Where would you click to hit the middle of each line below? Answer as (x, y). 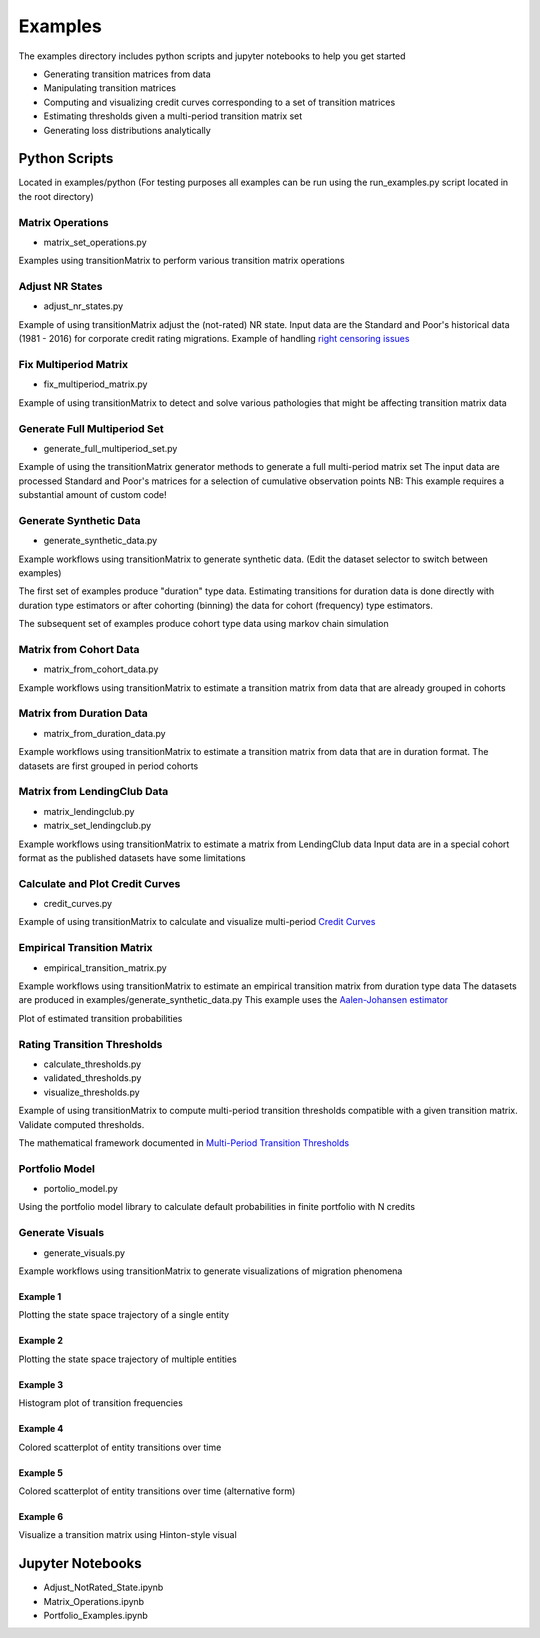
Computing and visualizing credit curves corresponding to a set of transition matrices (219, 102)
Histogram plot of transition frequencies (101, 1403)
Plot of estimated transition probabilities (100, 1018)
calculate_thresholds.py (92, 1064)
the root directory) (56, 196)
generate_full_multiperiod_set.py (110, 448)
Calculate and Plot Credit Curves (99, 883)
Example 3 (41, 1384)
